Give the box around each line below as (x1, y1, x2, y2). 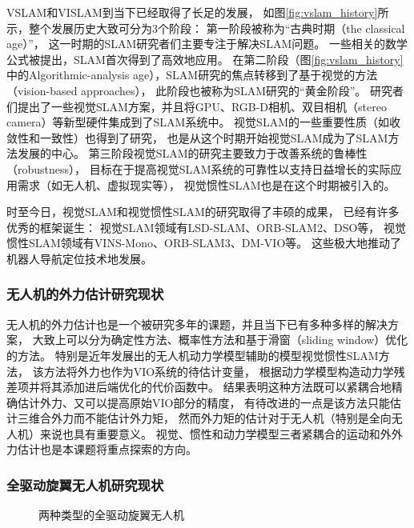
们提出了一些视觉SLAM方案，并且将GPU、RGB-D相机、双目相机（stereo (6, 98, 387, 114)
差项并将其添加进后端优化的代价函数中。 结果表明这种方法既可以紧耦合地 (6, 378, 392, 395)
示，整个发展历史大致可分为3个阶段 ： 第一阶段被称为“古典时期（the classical (6, 19, 405, 36)
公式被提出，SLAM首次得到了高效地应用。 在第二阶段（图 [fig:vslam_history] (6, 50, 404, 67)
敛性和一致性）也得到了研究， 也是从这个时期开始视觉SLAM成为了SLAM (6, 129, 388, 146)
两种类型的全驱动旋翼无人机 (38, 506, 184, 523)
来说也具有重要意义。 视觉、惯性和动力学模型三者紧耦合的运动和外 (39, 425, 392, 442)
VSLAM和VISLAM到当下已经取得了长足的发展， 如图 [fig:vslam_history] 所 (6, 4, 389, 20)
